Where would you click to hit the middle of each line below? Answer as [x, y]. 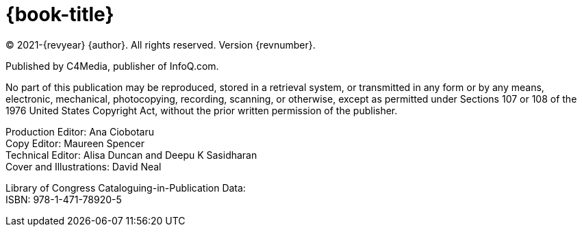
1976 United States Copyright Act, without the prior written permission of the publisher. [202, 110]
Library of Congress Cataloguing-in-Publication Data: [126, 188]
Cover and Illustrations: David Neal [84, 166]
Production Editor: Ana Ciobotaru [80, 131]
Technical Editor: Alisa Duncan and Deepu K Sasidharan [131, 155]
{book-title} [60, 14]
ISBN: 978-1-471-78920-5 [64, 199]
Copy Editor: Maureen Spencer [75, 143]
